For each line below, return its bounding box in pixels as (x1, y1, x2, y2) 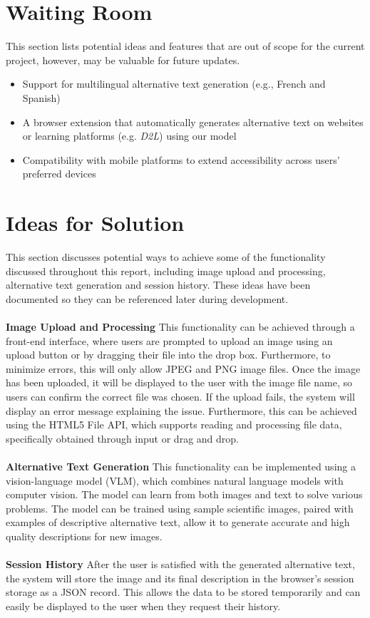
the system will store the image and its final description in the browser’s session (6, 570, 354, 585)
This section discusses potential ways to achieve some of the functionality (6, 249, 326, 264)
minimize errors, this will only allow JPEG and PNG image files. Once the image (6, 361, 361, 376)
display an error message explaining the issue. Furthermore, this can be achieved (6, 403, 357, 418)
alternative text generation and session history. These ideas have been (6, 277, 311, 292)
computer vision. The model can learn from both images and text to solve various (6, 487, 363, 502)
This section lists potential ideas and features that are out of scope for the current (6, 38, 365, 53)
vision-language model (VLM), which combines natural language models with (6, 473, 344, 488)
